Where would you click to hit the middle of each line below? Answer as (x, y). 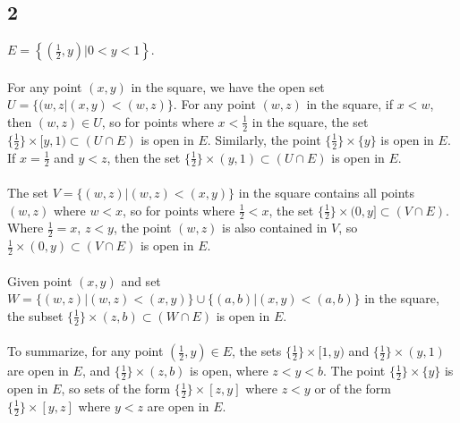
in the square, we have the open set (228, 86)
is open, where (229, 371)
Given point (40, 280)
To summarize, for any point (85, 351)
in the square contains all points (327, 193)
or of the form (353, 389)
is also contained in (275, 228)
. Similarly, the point (264, 139)
